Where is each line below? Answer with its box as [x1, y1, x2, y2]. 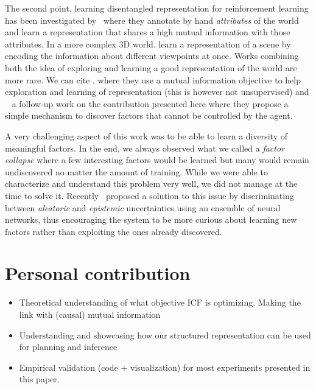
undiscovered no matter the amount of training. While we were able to [5, 165, 268, 178]
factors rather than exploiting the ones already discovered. [5, 225, 222, 237]
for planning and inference [19, 340, 118, 353]
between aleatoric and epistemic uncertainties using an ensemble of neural [5, 201, 281, 214]
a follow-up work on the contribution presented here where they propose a [12, 97, 289, 110]
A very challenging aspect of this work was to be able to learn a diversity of [5, 129, 287, 142]
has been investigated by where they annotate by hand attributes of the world [5, 13, 299, 26]
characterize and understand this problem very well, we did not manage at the [5, 177, 298, 190]
